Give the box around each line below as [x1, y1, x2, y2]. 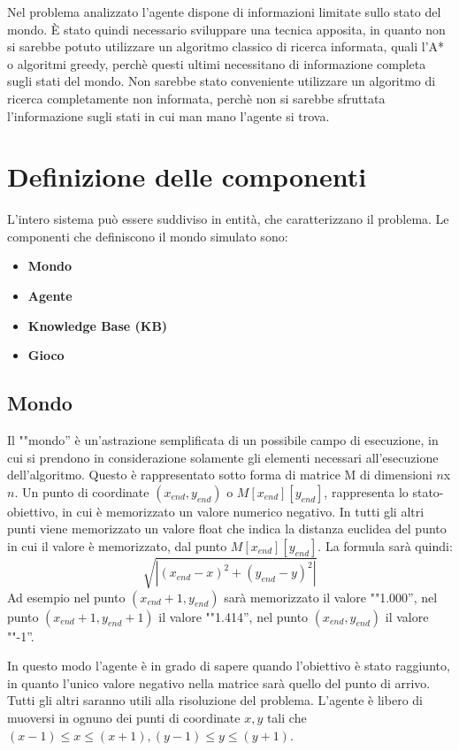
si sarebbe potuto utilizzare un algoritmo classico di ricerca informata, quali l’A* [7, 37, 445, 56]
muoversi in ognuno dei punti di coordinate [7, 708, 241, 726]
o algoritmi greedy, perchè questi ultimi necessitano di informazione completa [7, 54, 426, 73]
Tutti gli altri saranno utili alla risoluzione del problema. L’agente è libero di [7, 691, 423, 709]
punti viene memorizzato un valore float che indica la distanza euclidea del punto [7, 519, 447, 538]
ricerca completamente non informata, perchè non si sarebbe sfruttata [7, 88, 386, 107]
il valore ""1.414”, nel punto [158, 607, 309, 625]
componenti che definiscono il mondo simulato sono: [7, 226, 288, 245]
